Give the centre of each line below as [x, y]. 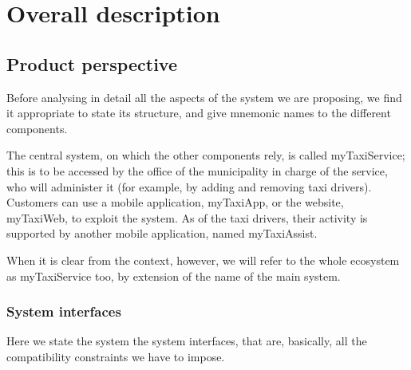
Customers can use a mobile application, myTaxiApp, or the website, [175, 202]
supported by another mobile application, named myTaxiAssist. [162, 233]
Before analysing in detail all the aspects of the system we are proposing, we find [204, 97]
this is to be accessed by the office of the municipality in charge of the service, [197, 170]
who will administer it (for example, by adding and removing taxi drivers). [189, 186]
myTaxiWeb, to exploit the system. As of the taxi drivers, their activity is [187, 217]
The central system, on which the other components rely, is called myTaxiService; [206, 155]
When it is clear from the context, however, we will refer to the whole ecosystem [203, 260]
